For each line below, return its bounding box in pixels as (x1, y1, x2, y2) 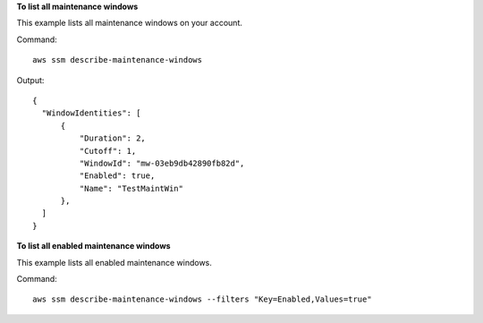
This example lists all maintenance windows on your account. (16, 18, 243, 29)
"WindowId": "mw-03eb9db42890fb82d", (79, 157, 245, 168)
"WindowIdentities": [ (41, 108, 141, 118)
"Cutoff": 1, (79, 146, 137, 156)
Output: (16, 74, 45, 85)
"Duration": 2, (79, 133, 147, 143)
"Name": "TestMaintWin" (79, 183, 183, 193)
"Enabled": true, (79, 171, 156, 181)
